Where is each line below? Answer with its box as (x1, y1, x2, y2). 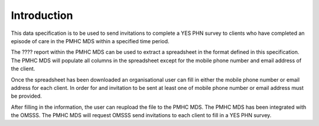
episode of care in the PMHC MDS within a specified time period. (11, 37, 170, 44)
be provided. (11, 92, 43, 100)
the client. (11, 65, 35, 72)
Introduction (11, 9, 73, 22)
